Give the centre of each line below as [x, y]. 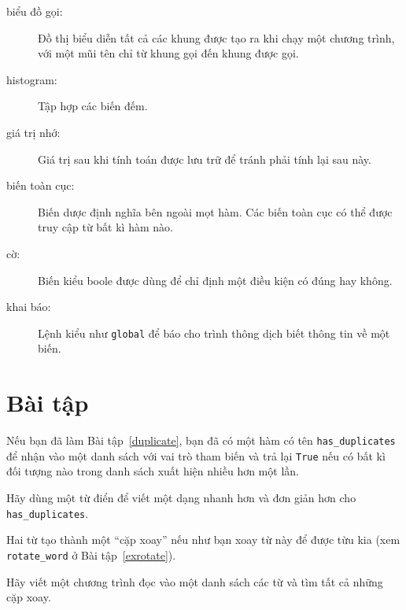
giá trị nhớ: [33, 132]
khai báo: [29, 307]
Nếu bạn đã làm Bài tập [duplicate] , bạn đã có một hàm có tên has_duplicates [201, 440]
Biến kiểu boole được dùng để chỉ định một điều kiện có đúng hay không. [215, 280]
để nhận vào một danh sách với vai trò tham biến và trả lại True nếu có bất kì [196, 455]
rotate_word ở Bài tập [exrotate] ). [91, 555]
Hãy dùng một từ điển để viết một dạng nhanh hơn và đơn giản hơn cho [181, 497]
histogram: [32, 79]
